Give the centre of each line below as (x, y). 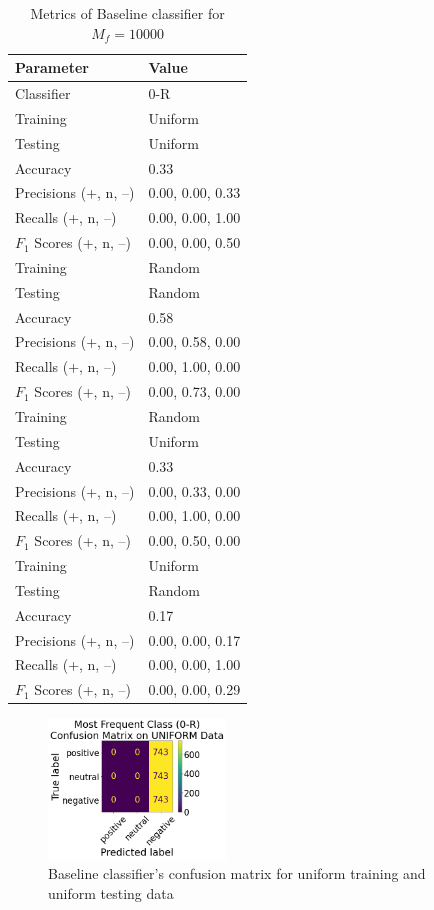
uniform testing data (111, 892)
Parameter (52, 67)
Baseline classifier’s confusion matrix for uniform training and (237, 873)
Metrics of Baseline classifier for (127, 13)
